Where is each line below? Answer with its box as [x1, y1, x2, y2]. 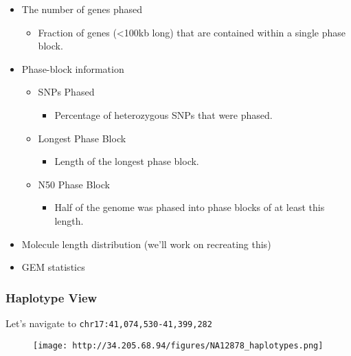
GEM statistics [21, 260, 85, 274]
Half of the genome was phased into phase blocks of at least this [54, 200, 325, 214]
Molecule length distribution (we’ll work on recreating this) [21, 236, 271, 251]
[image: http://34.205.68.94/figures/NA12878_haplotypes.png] [33, 340, 324, 351]
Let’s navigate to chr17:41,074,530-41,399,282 [5, 315, 212, 330]
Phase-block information [21, 61, 124, 76]
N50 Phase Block [38, 177, 110, 191]
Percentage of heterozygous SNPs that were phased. [54, 107, 273, 122]
